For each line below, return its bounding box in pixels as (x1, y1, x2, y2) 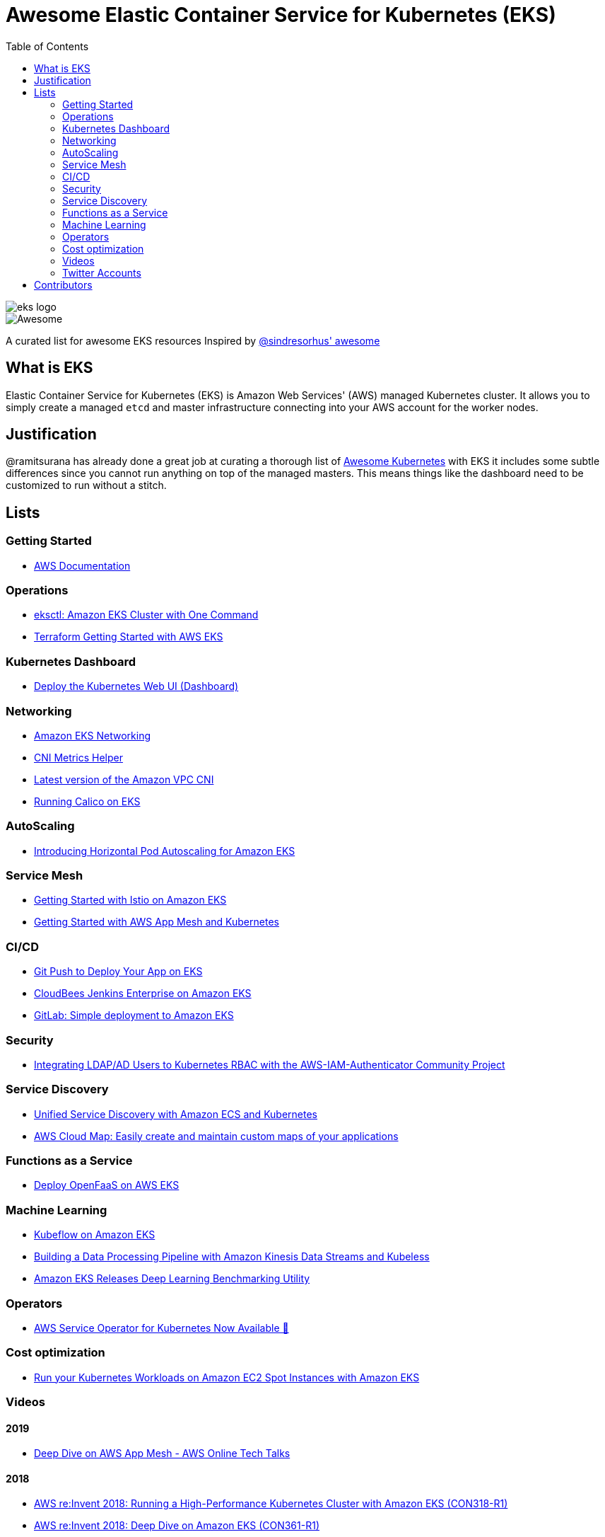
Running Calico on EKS (34, 795, 141, 807)
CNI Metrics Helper (34, 751, 123, 764)
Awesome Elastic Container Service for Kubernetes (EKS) (6, 3, 556, 27)
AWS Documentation (34, 559, 131, 572)
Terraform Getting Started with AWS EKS (34, 631, 223, 643)
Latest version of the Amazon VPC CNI (34, 773, 214, 785)
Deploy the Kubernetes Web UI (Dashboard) (34, 680, 239, 693)
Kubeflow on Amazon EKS (34, 1228, 155, 1241)
